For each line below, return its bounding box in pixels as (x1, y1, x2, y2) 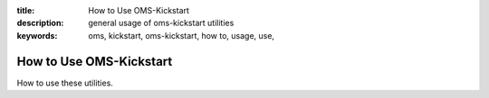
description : (16, 18, 64, 29)
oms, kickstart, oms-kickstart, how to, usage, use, (88, 30, 275, 40)
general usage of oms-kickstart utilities (88, 18, 235, 29)
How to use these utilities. (16, 77, 113, 88)
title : (16, 5, 35, 15)
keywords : (16, 30, 58, 40)
